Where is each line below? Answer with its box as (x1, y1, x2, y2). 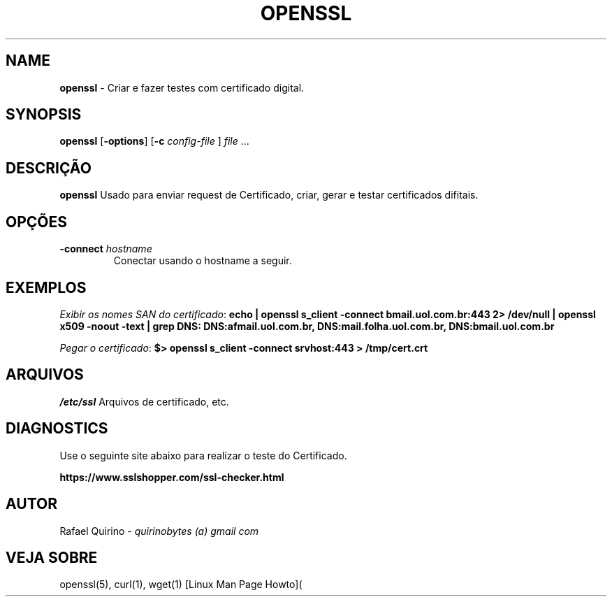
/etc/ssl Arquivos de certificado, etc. (59, 395, 229, 408)
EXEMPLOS (6, 278, 87, 296)
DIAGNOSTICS (6, 420, 108, 438)
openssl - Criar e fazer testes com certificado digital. (59, 81, 305, 94)
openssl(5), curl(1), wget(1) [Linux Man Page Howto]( (59, 578, 303, 591)
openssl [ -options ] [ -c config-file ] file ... (59, 135, 249, 148)
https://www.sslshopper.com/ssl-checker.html (59, 471, 284, 483)
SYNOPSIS (6, 106, 82, 124)
